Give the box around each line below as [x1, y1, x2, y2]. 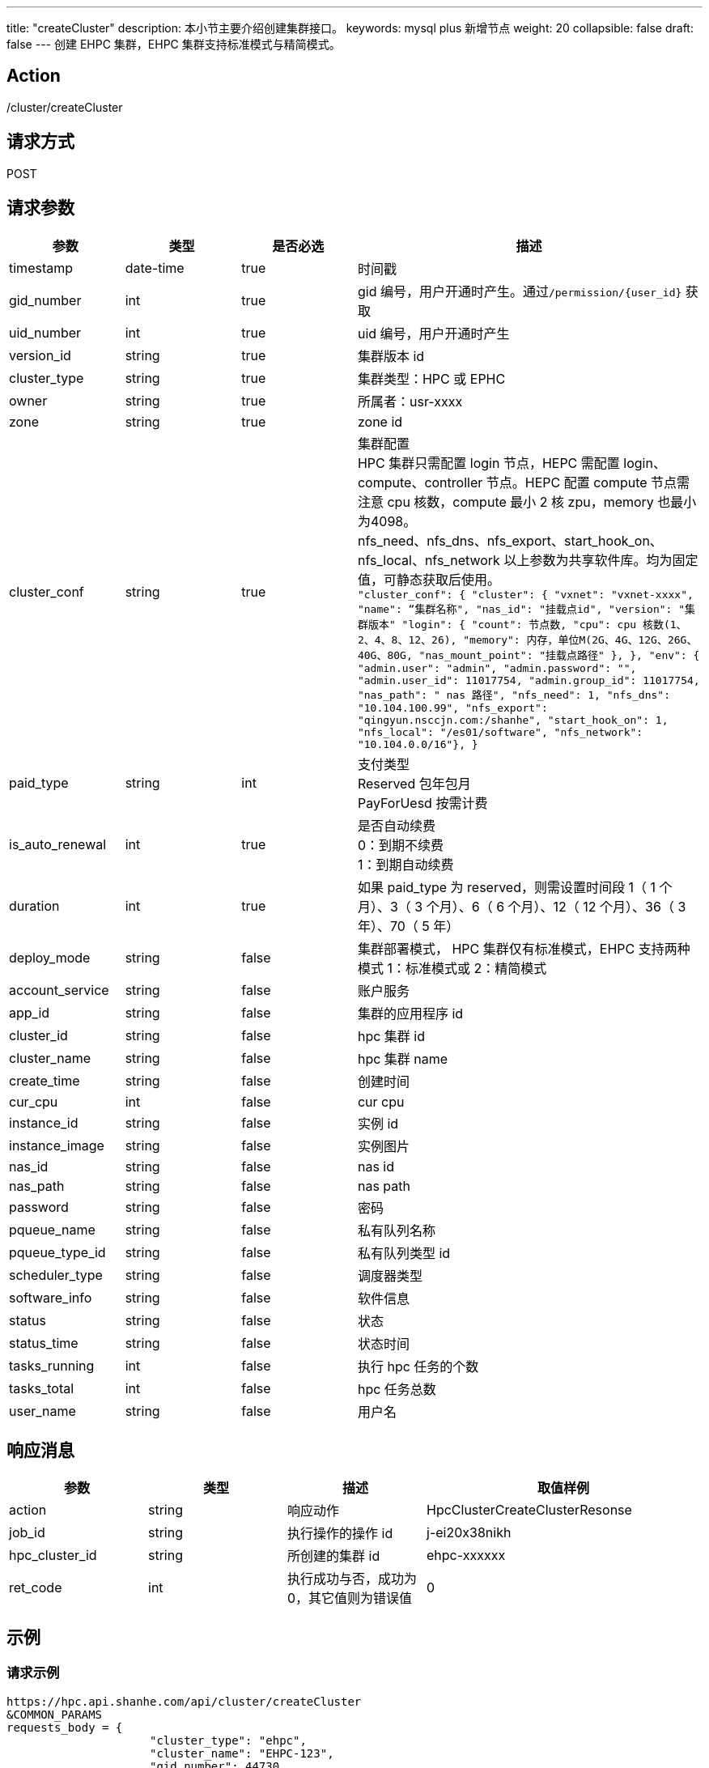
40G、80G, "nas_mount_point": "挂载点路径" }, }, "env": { [357, 648, 700, 661]
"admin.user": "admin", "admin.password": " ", [357, 661, 637, 674]
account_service [9, 981, 109, 998]
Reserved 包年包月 [357, 775, 471, 792]
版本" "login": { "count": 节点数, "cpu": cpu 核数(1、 [367, 618, 687, 631]
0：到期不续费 [357, 836, 444, 853]
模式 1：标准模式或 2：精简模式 [357, 959, 547, 976]
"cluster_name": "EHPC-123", [150, 1746, 334, 1760]
